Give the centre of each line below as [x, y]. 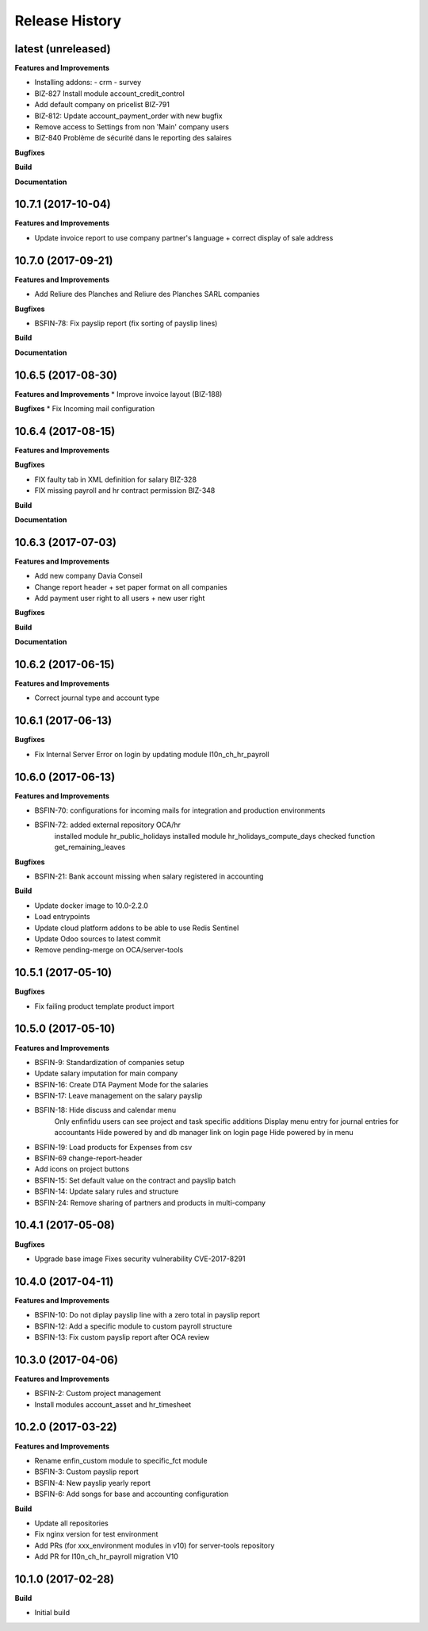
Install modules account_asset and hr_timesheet [113, 1404]
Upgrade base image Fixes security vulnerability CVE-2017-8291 [140, 1259]
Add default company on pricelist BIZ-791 [102, 105]
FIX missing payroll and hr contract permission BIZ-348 [125, 490]
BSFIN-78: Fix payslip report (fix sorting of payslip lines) [126, 323]
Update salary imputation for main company [106, 1073]
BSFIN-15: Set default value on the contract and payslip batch [135, 1180]
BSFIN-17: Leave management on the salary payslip [118, 1096]
